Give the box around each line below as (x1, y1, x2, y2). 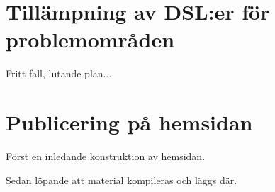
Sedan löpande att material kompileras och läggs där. (6, 172, 237, 187)
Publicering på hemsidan (6, 108, 253, 137)
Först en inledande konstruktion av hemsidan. (6, 149, 206, 164)
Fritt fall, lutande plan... (6, 66, 112, 81)
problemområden (6, 25, 175, 54)
